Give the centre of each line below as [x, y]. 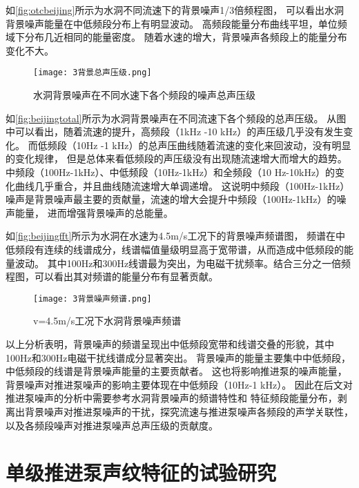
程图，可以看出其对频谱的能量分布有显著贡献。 [112, 276]
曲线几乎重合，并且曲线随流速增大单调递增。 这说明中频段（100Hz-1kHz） [182, 185]
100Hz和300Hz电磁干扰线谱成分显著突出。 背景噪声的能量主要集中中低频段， [178, 357]
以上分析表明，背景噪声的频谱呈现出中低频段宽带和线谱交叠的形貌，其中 [170, 344]
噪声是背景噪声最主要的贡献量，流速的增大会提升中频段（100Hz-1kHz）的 [171, 199]
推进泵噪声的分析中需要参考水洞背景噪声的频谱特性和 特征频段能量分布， [172, 398]
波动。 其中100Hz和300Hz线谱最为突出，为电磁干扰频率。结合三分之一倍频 [183, 263]
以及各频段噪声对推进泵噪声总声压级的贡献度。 [112, 425]
